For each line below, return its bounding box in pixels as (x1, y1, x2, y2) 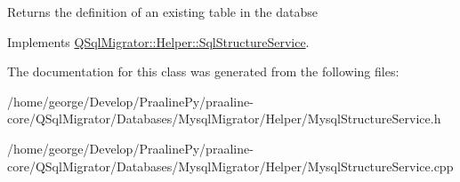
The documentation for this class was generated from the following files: (7, 62, 399, 81)
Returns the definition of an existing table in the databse (7, 3, 318, 20)
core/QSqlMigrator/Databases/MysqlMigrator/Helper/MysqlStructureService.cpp (7, 156, 454, 175)
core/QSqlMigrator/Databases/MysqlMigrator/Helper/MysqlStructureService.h (7, 109, 441, 128)
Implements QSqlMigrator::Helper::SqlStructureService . (7, 32, 310, 51)
